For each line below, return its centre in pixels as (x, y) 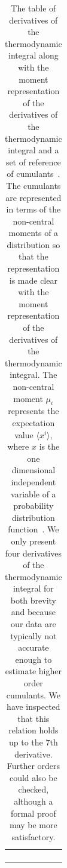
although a (33, 801)
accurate (33, 647)
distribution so (33, 244)
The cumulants (33, 185)
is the (49, 446)
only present (33, 541)
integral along (33, 55)
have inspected (33, 707)
